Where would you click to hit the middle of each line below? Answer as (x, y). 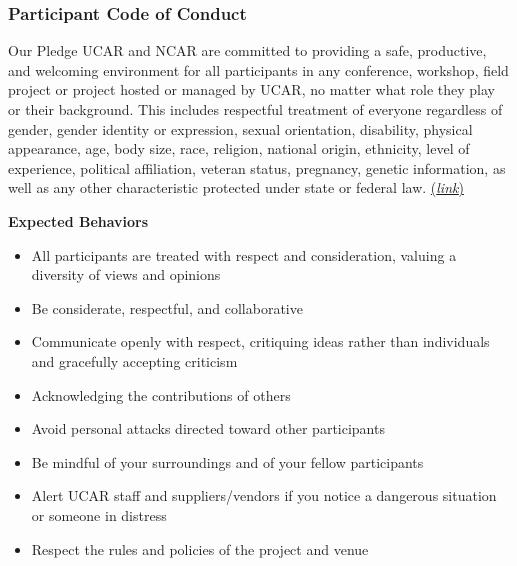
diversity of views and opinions (126, 274)
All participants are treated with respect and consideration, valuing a (244, 254)
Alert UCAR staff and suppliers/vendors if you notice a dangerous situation (264, 495)
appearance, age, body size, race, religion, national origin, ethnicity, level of (239, 148)
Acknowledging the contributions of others (161, 394)
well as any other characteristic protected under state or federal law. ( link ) (236, 187)
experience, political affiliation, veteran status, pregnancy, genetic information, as (257, 167)
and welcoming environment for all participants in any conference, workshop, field (258, 69)
